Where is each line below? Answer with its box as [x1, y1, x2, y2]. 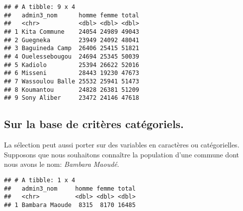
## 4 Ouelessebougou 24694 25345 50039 [4, 53, 140, 60]
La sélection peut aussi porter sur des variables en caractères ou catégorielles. [4, 140, 240, 150]
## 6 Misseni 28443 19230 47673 [4, 70, 140, 77]
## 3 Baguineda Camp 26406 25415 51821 [4, 45, 140, 52]
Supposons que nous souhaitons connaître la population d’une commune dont [4, 149, 239, 159]
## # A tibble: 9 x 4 [4, 3, 76, 10]
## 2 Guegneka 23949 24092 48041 [4, 36, 140, 44]
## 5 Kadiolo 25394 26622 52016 [4, 61, 140, 69]
